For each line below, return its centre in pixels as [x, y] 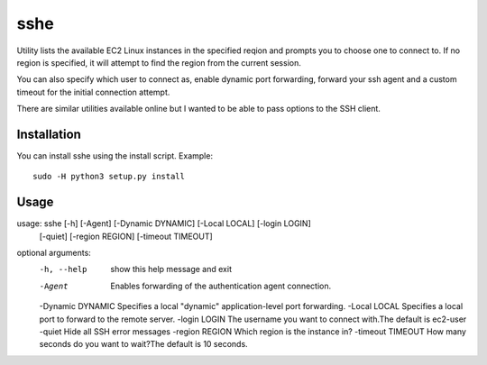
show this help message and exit [171, 269]
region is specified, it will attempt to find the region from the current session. [159, 62]
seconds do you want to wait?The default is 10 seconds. [143, 344]
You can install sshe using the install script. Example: [115, 156]
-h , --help [63, 269]
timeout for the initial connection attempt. [93, 92]
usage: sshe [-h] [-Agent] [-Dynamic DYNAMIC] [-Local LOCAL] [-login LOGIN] [164, 224]
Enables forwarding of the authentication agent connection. [221, 286]
